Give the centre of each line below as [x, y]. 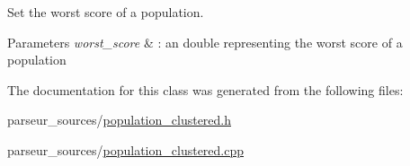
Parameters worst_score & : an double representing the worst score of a [205, 42]
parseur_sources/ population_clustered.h [120, 120]
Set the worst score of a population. [106, 12]
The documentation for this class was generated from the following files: [205, 89]
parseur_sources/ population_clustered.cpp [126, 149]
